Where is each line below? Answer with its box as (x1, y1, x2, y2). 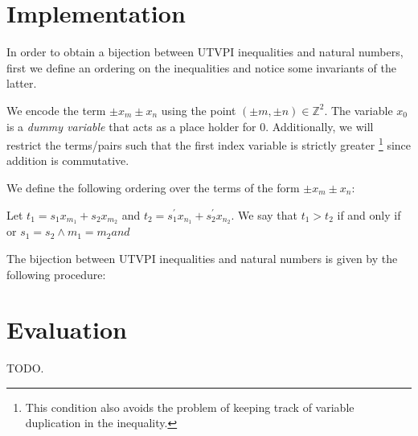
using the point (161, 101, 236, 118)
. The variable (324, 101, 393, 118)
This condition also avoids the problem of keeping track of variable (25, 398, 354, 415)
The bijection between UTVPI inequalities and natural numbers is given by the (6, 249, 398, 266)
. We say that (231, 206, 298, 223)
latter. (6, 75, 37, 92)
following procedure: (6, 265, 106, 282)
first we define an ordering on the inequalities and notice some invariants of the (6, 59, 397, 76)
